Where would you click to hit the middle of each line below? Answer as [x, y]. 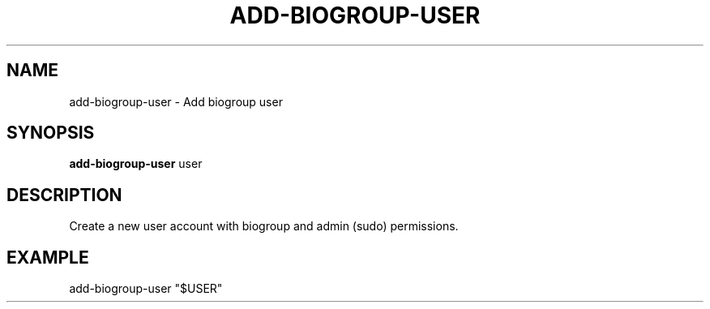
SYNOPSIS [51, 133]
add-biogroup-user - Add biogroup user [176, 101]
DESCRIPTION [64, 195]
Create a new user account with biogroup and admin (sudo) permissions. [264, 226]
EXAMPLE [48, 257]
